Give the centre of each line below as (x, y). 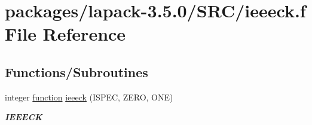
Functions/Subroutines (77, 71)
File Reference (65, 34)
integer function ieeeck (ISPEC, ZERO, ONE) (89, 97)
